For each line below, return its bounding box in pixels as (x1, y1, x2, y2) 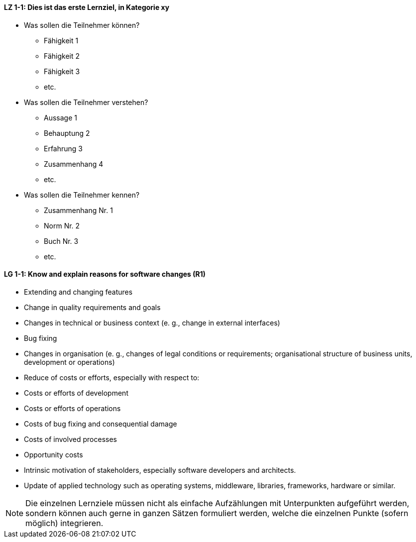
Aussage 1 (44, 113, 77, 122)
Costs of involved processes (24, 434, 117, 443)
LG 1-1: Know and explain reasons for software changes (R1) (4, 270, 206, 279)
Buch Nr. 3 (44, 236, 79, 245)
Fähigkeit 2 (44, 51, 80, 60)
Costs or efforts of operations (24, 404, 121, 413)
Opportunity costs (24, 450, 83, 459)
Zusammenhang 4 (44, 159, 104, 168)
